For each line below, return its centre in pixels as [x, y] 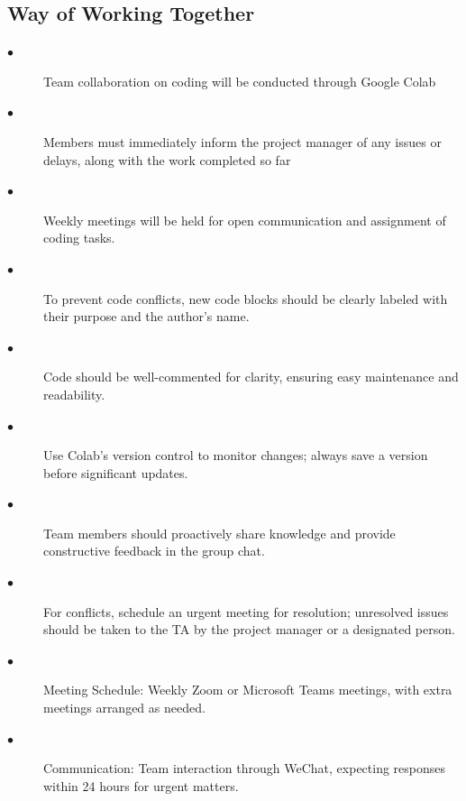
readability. [74, 394]
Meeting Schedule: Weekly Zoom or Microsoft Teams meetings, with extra [248, 690]
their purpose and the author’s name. [146, 316]
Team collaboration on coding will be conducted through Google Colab [240, 81]
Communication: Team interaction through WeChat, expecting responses [245, 768]
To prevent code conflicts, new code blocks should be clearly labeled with [246, 298]
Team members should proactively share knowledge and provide [219, 533]
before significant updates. [116, 472]
